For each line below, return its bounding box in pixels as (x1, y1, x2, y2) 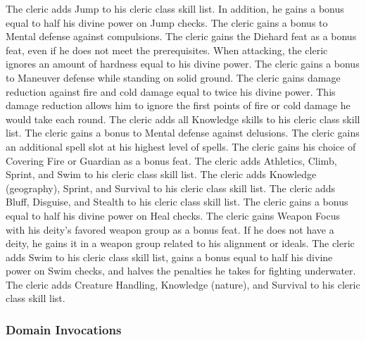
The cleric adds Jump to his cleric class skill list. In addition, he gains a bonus (6, 1, 344, 15)
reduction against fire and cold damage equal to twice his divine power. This (6, 84, 336, 99)
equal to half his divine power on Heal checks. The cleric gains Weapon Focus (6, 208, 341, 222)
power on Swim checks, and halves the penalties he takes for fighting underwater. (6, 263, 356, 278)
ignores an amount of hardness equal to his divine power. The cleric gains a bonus (6, 56, 360, 71)
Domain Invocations (6, 320, 122, 338)
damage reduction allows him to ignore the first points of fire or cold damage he (6, 98, 351, 113)
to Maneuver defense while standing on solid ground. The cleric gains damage (6, 70, 341, 84)
